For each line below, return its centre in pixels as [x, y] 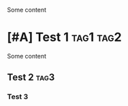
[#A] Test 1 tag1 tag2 [64, 37]
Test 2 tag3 [31, 77]
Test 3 [18, 96]
